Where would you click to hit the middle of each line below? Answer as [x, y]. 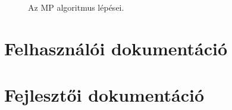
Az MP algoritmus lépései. [76, 7]
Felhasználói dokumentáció [116, 48]
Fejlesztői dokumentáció [104, 95]
